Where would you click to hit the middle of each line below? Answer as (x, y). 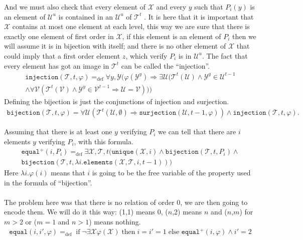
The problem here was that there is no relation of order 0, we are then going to (126, 202)
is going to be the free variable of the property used (171, 173)
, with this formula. (104, 141)
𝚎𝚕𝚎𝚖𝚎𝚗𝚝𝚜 (98, 163)
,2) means (187, 212)
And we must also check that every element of (75, 7)
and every (171, 7)
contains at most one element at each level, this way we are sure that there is (131, 26)
